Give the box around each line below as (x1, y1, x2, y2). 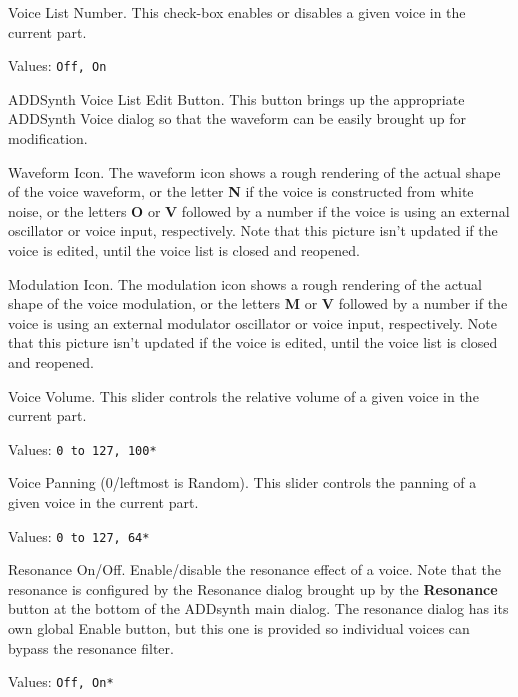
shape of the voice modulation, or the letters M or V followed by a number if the (8, 293, 508, 314)
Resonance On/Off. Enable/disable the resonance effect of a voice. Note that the (8, 559, 501, 580)
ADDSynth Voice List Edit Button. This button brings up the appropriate (8, 88, 465, 109)
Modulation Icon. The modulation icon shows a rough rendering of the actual (8, 273, 482, 294)
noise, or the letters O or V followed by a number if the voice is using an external (8, 200, 510, 221)
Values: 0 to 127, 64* (8, 525, 150, 546)
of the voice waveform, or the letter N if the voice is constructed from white (8, 181, 474, 202)
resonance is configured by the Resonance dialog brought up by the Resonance (8, 578, 498, 599)
